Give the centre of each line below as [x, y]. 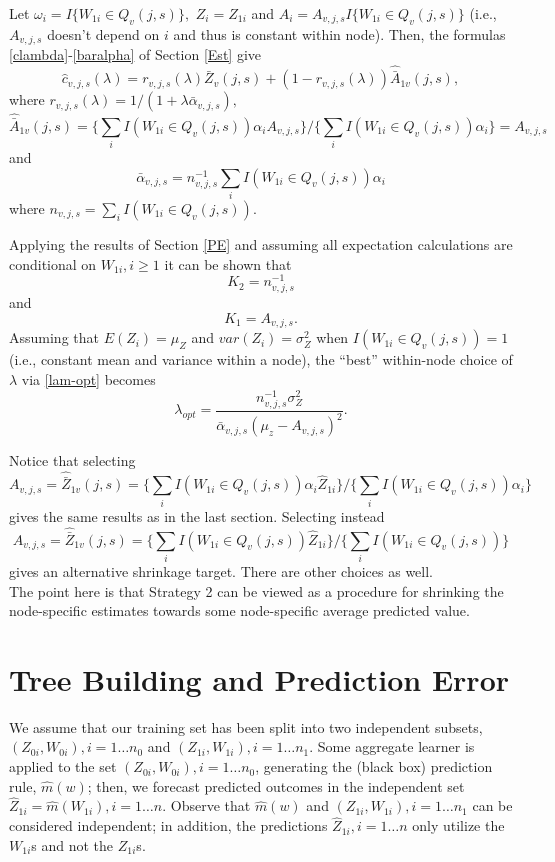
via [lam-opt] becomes [88, 379]
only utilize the [458, 825]
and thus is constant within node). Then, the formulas [339, 33]
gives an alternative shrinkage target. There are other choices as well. [221, 570]
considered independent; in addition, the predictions [168, 825]
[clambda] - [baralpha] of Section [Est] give [135, 54]
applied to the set [63, 766]
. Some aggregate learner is [392, 746]
